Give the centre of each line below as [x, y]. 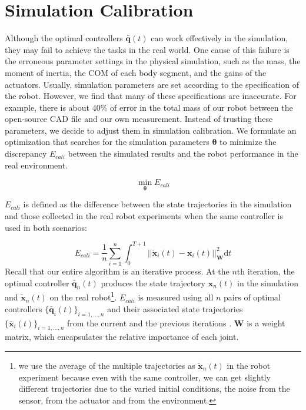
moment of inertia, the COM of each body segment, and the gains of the [136, 72]
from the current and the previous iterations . [149, 323]
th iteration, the [266, 271]
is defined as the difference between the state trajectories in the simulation [157, 204]
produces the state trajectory [153, 282]
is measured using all [176, 297]
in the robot [249, 365]
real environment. [36, 165]
